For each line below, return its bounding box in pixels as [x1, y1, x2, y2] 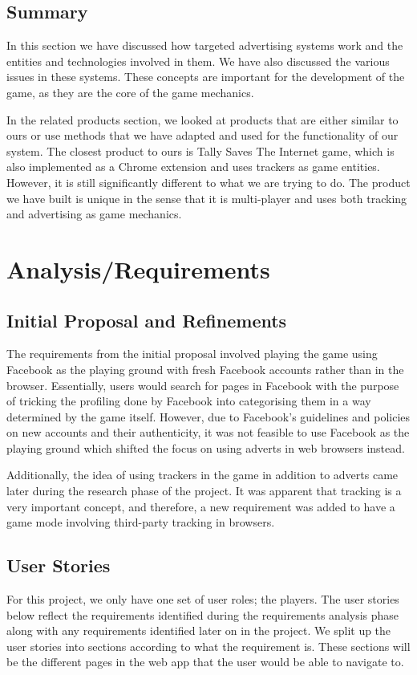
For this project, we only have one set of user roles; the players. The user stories [6, 591, 399, 608]
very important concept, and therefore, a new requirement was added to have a [6, 498, 395, 514]
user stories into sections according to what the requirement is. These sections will [6, 637, 411, 654]
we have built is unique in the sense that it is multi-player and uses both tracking [6, 189, 407, 206]
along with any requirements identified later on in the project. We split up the [6, 622, 391, 639]
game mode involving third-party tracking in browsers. [6, 514, 275, 531]
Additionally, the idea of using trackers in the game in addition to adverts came [6, 466, 399, 483]
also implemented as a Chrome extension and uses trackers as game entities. [6, 158, 380, 175]
